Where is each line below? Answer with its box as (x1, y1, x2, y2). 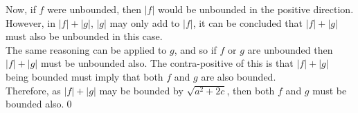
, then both (226, 83, 275, 97)
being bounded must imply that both (6, 69, 163, 83)
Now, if (6, 2, 36, 16)
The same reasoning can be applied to (6, 42, 167, 56)
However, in (6, 15, 55, 30)
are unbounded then (247, 42, 333, 56)
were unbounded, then (47, 2, 141, 16)
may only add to (109, 15, 180, 30)
